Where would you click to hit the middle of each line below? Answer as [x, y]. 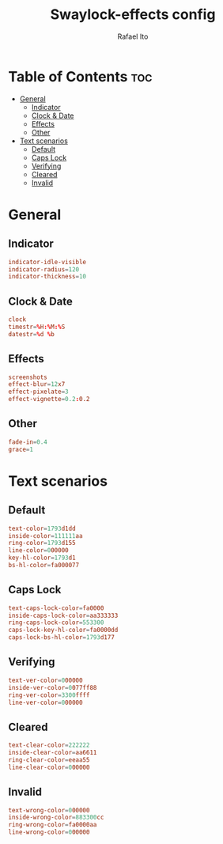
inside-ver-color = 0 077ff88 [53, 687]
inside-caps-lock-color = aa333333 [63, 615]
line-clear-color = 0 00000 [49, 767]
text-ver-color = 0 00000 [45, 680]
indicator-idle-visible [47, 262]
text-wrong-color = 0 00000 [49, 810]
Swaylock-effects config [133, 15]
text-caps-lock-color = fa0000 [56, 608]
